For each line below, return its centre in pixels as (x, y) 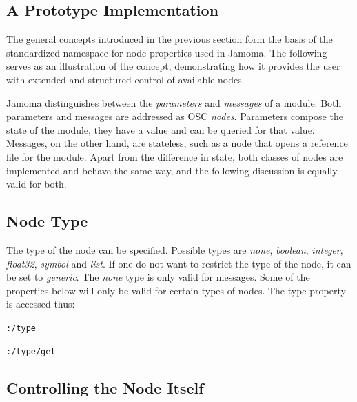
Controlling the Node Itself (105, 387)
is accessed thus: (41, 304)
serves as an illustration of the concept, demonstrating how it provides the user (173, 66)
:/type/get (31, 351)
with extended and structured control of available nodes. (125, 79)
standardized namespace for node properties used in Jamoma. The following (167, 52)
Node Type (47, 221)
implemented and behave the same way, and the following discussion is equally (172, 170)
